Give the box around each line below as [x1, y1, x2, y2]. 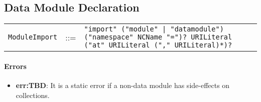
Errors [4, 60, 27, 71]
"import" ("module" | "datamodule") [84, 25, 224, 33]
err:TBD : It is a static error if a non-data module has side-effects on [16, 80, 230, 90]
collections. [16, 89, 50, 100]
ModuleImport [8, 33, 58, 41]
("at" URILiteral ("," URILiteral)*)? [84, 41, 232, 49]
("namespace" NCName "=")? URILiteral [84, 33, 232, 41]
